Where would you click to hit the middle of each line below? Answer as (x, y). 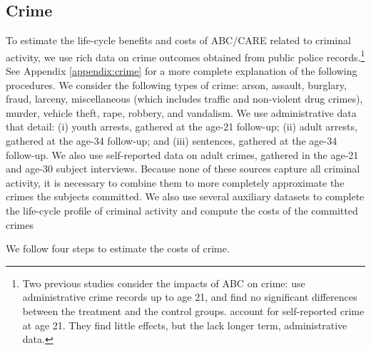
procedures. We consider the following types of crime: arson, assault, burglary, (176, 84)
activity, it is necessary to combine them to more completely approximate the (175, 182)
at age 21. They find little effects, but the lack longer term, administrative (185, 325)
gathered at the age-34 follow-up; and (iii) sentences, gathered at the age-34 (172, 141)
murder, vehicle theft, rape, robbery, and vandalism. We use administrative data (181, 112)
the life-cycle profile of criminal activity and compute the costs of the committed (182, 210)
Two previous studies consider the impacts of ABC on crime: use (164, 283)
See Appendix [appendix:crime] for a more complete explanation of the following (182, 71)
